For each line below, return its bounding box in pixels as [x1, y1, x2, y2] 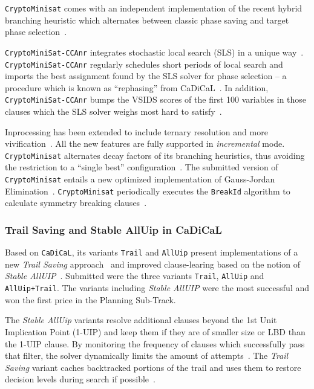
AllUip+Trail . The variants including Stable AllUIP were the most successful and [5, 281, 310, 294]
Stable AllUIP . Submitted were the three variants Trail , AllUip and [5, 269, 264, 282]
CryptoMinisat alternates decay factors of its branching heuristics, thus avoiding [5, 149, 305, 161]
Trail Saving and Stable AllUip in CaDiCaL [5, 222, 222, 237]
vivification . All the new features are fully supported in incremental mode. [5, 137, 285, 150]
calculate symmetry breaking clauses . [5, 196, 147, 209]
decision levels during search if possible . [5, 373, 155, 385]
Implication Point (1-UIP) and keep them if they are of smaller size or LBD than [5, 325, 306, 338]
